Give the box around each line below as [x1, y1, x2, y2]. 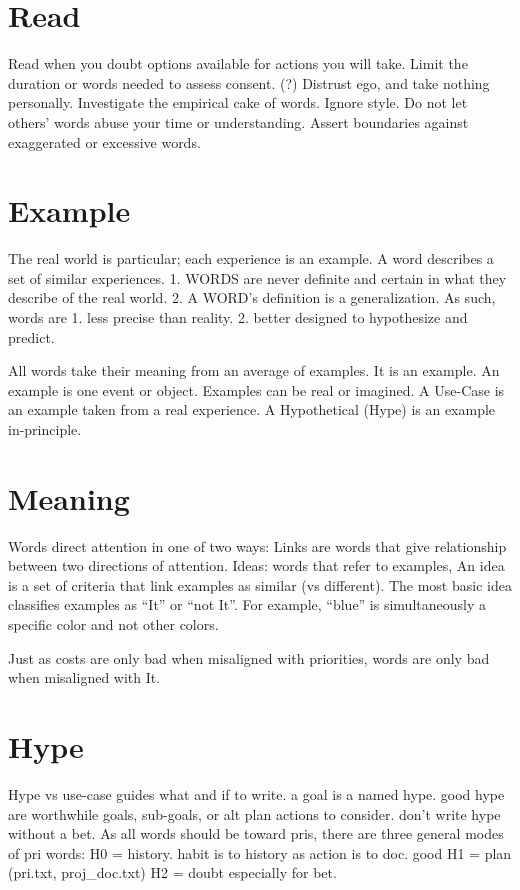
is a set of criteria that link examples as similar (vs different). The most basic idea [8, 574, 512, 595]
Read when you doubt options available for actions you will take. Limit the [8, 53, 468, 74]
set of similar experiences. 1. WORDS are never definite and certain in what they [8, 267, 507, 288]
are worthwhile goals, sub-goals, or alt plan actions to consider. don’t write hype [8, 803, 501, 824]
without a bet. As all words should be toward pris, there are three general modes [8, 823, 504, 844]
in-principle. [8, 418, 82, 439]
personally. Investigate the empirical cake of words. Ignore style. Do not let [8, 92, 468, 113]
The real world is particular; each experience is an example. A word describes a [8, 248, 494, 269]
